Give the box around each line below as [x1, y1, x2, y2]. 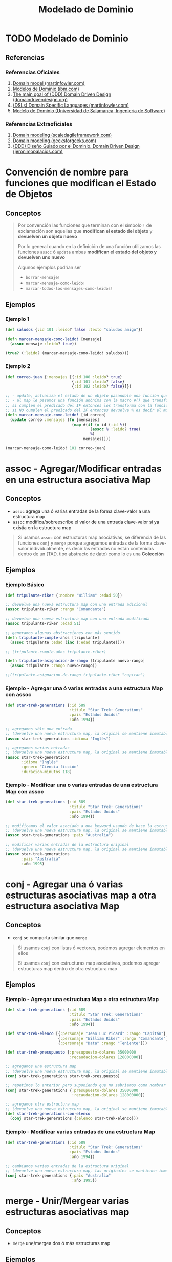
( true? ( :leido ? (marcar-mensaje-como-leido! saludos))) [5, 350, 130, 356]
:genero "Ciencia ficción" [21, 764, 79, 770]
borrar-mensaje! [25, 275, 60, 281]
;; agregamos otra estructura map [5, 1101, 79, 1107]
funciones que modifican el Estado [5, 178, 157, 189]
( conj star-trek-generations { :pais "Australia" [5, 1173, 111, 1178]
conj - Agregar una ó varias [5, 879, 123, 890]
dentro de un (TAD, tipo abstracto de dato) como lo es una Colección [17, 551, 164, 557]
